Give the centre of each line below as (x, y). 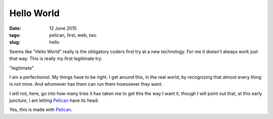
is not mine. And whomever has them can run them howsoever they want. (86, 84)
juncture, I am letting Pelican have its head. (54, 100)
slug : (15, 42)
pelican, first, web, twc (73, 35)
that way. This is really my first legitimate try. (56, 58)
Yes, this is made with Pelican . (41, 110)
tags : (15, 35)
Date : (15, 28)
